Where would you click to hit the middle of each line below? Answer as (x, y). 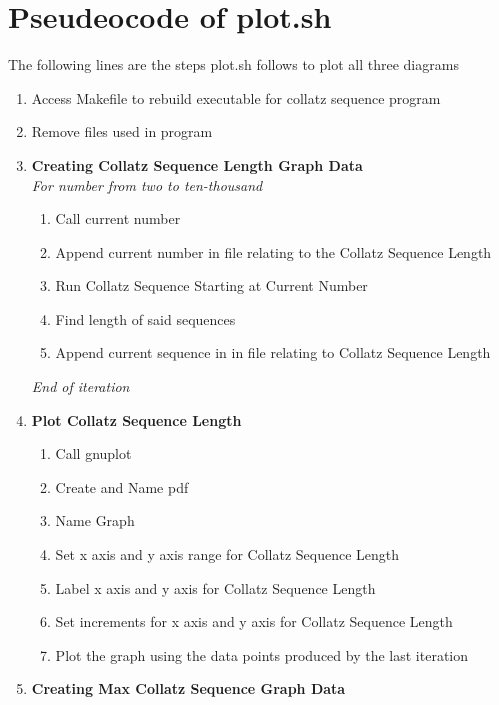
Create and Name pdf (122, 486)
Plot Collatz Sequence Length (136, 419)
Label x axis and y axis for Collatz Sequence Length (215, 587)
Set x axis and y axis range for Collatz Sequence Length (227, 554)
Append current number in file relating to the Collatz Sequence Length (273, 251)
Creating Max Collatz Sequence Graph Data (188, 688)
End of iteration (80, 386)
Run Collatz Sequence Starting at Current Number (211, 285)
